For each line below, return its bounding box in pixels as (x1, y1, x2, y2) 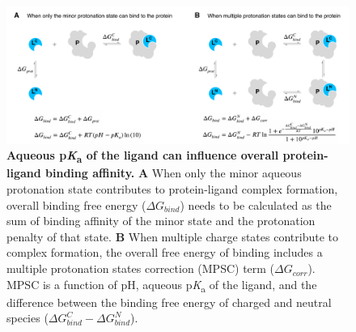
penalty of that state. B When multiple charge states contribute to (6, 228, 338, 245)
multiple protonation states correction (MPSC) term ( (6, 260, 275, 277)
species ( (6, 309, 49, 326)
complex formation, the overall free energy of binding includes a (6, 244, 323, 261)
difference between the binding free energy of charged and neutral (6, 293, 332, 310)
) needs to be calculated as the (180, 196, 332, 213)
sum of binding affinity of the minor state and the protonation (6, 212, 316, 229)
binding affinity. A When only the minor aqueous (45, 164, 302, 181)
